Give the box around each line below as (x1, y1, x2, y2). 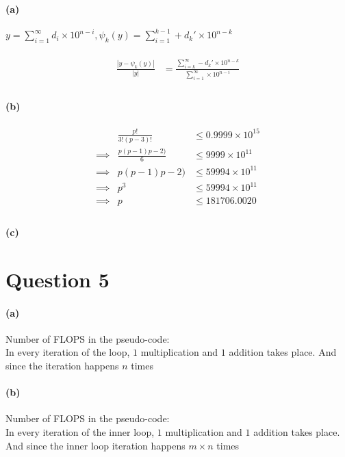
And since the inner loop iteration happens (5, 438, 186, 452)
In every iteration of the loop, (5, 345, 130, 359)
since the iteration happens (5, 358, 119, 372)
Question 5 (5, 265, 110, 293)
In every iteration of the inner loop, (5, 424, 155, 439)
